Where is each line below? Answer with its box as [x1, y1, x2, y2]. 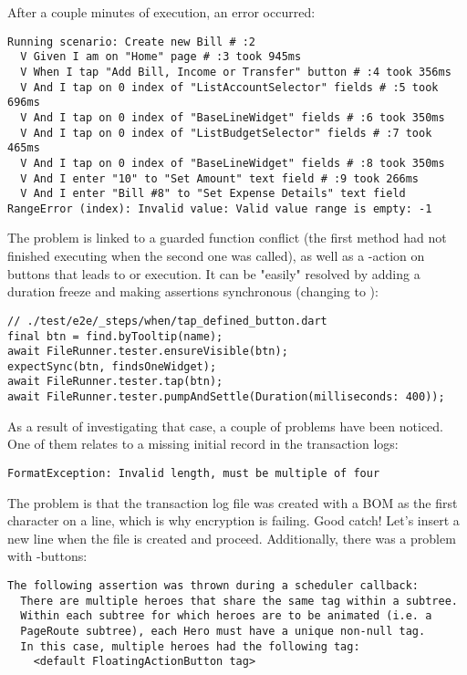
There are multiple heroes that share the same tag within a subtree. [20, 594, 458, 607]
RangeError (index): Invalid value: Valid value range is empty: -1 [7, 202, 432, 215]
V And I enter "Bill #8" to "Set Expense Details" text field [20, 187, 406, 201]
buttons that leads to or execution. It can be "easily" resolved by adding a [7, 264, 420, 283]
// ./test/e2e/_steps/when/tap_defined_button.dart [7, 314, 327, 327]
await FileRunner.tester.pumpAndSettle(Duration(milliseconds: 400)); [7, 390, 445, 404]
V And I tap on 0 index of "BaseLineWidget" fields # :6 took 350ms [20, 110, 445, 124]
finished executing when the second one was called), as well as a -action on [7, 246, 425, 265]
